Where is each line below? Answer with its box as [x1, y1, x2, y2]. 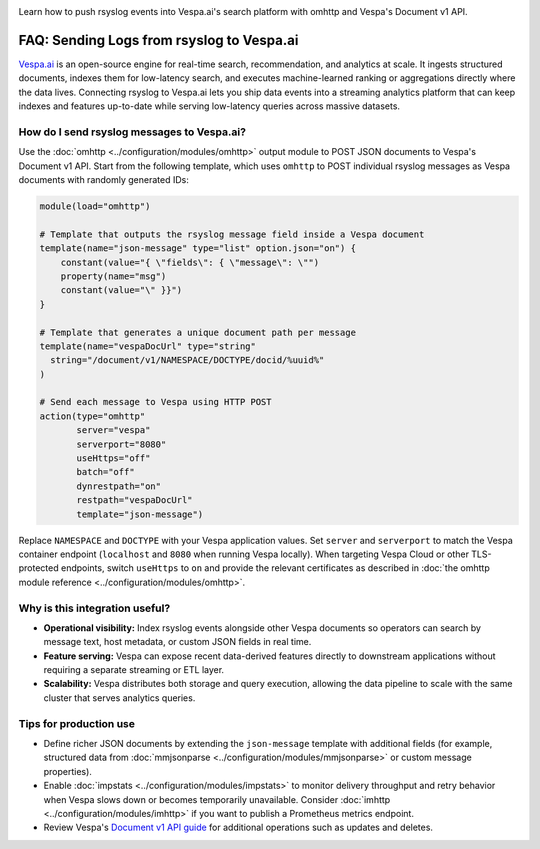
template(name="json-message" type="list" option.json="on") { [39, 243, 357, 254]
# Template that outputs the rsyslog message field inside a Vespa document [39, 228, 425, 240]
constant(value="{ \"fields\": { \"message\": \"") [60, 256, 320, 268]
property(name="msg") [60, 270, 167, 282]
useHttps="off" [76, 453, 151, 464]
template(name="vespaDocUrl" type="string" [39, 340, 257, 352]
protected [18, 562, 59, 574]
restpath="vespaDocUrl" [76, 495, 194, 506]
